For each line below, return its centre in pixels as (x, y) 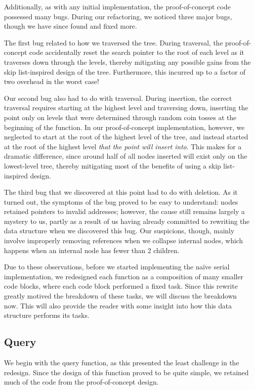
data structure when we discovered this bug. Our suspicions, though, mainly (119, 231)
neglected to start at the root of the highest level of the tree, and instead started (126, 137)
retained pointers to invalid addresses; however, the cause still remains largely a (125, 211)
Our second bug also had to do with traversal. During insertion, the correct (118, 98)
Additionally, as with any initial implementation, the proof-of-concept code (117, 6)
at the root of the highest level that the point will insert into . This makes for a (123, 146)
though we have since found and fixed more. (71, 26)
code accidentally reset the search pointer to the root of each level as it (137, 52)
